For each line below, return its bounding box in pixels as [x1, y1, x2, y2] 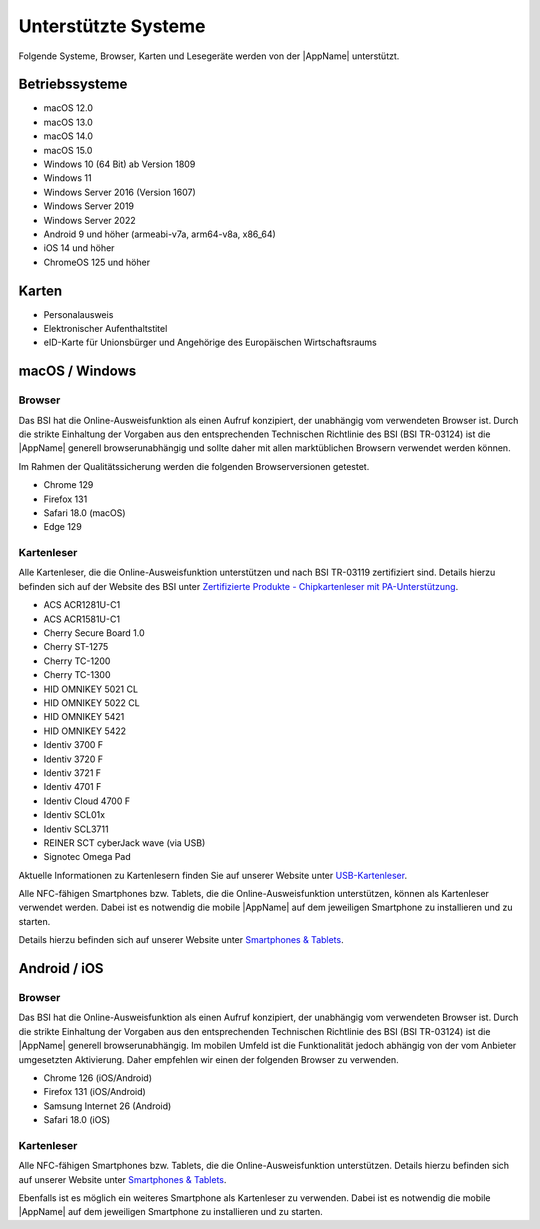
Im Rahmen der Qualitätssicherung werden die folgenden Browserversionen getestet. [18, 460, 370, 472]
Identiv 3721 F [43, 766, 102, 779]
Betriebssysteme [18, 76, 128, 93]
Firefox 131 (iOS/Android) [43, 1086, 147, 1098]
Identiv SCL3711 [43, 823, 109, 835]
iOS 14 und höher [43, 242, 115, 254]
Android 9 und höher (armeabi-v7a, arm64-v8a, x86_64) [43, 228, 277, 240]
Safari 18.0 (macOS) [43, 506, 126, 519]
